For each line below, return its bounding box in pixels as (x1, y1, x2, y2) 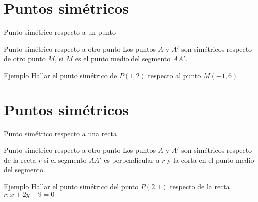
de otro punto (4, 53, 46, 64)
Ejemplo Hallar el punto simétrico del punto (4, 181, 139, 191)
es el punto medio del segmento (75, 53, 171, 64)
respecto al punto (148, 70, 201, 80)
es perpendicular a (104, 154, 160, 165)
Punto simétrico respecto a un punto (4, 27, 116, 37)
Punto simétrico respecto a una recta (4, 128, 117, 138)
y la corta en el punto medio (167, 154, 254, 165)
